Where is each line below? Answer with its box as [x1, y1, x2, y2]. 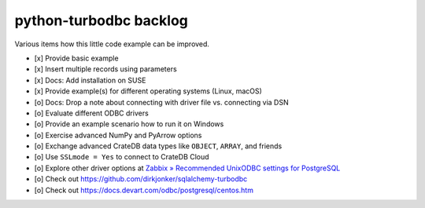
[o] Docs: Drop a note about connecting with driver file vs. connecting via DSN [34, 97, 289, 107]
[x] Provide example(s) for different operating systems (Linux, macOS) [34, 86, 263, 96]
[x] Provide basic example [34, 53, 119, 63]
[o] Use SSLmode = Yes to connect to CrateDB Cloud [34, 152, 209, 162]
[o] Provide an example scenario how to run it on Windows [34, 119, 224, 129]
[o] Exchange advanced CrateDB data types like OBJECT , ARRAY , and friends [34, 141, 283, 151]
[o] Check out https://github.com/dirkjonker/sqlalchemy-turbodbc [34, 174, 248, 184]
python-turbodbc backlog [14, 12, 189, 29]
